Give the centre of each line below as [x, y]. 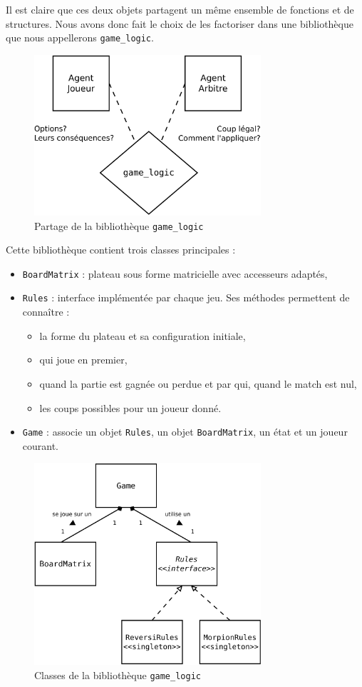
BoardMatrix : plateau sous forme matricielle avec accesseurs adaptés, [175, 273]
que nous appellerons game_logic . [80, 37]
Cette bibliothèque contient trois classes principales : [121, 250]
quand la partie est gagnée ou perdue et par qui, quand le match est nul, [198, 383]
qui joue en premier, [83, 360]
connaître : [46, 312]
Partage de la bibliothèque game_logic [119, 225]
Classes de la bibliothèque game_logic [118, 675]
